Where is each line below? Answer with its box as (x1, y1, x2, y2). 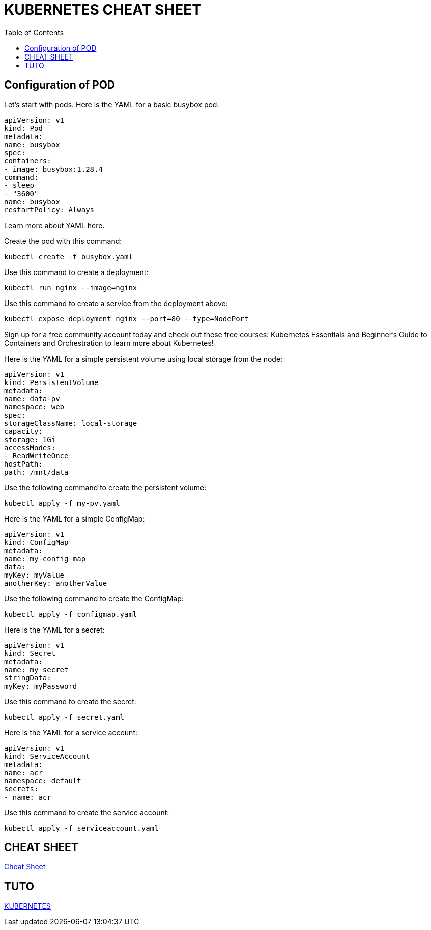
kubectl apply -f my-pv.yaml (4, 499, 120, 507)
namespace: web (4, 402, 65, 411)
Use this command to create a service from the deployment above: (4, 298, 228, 308)
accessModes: (4, 443, 56, 452)
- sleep (4, 181, 35, 189)
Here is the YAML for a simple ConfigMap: (4, 514, 145, 523)
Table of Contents (4, 28, 64, 37)
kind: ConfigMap (4, 538, 69, 546)
